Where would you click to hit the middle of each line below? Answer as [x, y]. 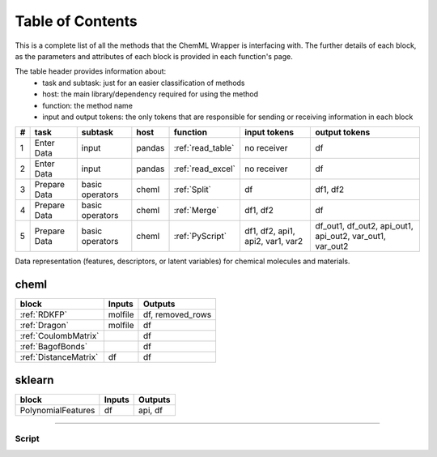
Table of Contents [76, 21]
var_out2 [332, 246]
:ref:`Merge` [196, 211]
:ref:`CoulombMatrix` [59, 336]
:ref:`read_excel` [205, 169]
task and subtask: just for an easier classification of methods [144, 83]
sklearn [34, 380]
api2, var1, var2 [274, 241]
